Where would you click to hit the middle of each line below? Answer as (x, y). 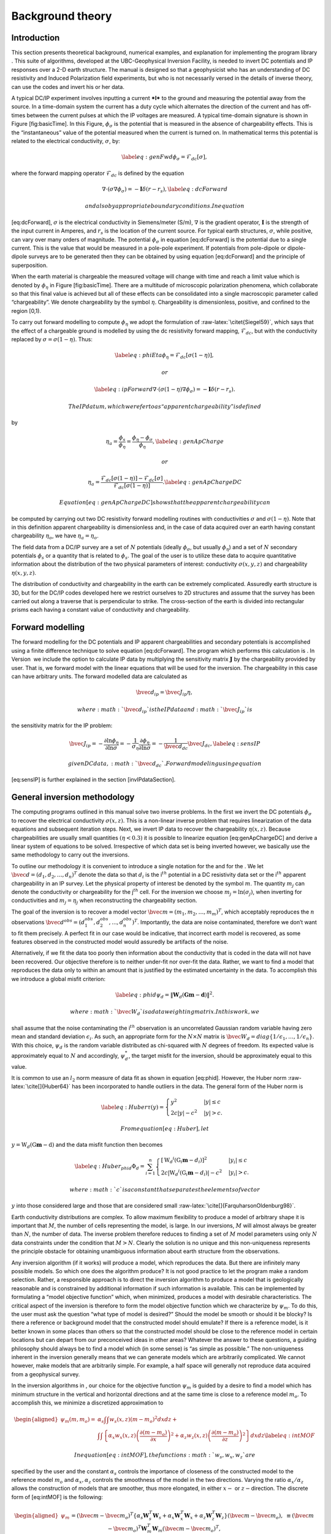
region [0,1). (26, 310)
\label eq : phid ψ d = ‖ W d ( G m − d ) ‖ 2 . (165, 995)
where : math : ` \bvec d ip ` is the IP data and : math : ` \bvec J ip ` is (165, 710)
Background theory (62, 16)
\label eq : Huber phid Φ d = (110, 1167)
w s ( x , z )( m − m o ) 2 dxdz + (143, 1420)
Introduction (36, 38)
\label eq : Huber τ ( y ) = (133, 1107)
